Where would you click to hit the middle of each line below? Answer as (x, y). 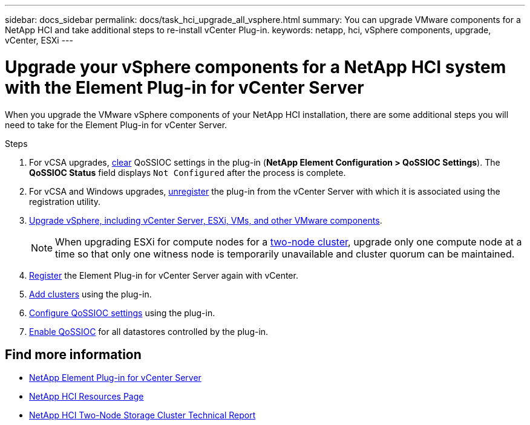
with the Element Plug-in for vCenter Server (185, 87)
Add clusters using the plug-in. (90, 294)
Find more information (73, 354)
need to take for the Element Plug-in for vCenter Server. (116, 125)
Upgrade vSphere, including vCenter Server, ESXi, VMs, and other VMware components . (206, 220)
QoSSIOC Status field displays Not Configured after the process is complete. (188, 172)
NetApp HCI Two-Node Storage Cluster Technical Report (142, 415)
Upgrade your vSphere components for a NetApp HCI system (256, 67)
